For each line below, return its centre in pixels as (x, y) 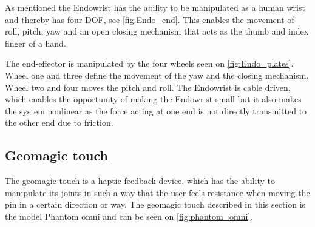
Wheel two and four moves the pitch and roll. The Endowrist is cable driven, (148, 87)
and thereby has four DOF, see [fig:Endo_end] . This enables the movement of (150, 19)
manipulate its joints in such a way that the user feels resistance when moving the (157, 192)
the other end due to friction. (59, 123)
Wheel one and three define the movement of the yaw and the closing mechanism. (157, 75)
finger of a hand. (36, 43)
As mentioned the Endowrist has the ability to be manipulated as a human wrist (155, 7)
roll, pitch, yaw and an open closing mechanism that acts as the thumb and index (157, 31)
